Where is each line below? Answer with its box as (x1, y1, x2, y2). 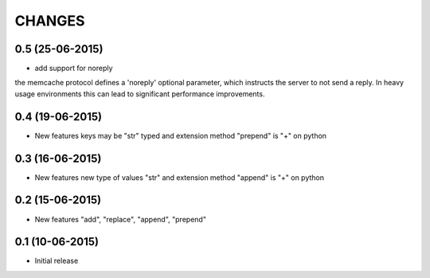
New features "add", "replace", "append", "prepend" (34, 214, 207, 224)
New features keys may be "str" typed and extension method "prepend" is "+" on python (34, 131, 326, 140)
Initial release (34, 256, 79, 266)
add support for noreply (34, 64, 113, 73)
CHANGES (14, 12, 85, 29)
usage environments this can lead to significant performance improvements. (14, 88, 265, 99)
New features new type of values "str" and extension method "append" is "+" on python (34, 172, 324, 182)
